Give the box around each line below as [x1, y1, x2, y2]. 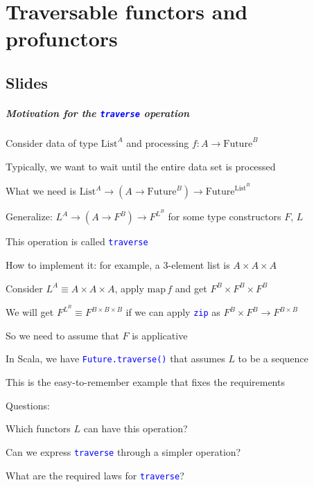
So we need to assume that [6, 328, 119, 342]
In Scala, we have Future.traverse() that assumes [6, 351, 225, 366]
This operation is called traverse [6, 234, 148, 249]
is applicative [132, 328, 188, 342]
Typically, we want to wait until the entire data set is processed [6, 159, 276, 173]
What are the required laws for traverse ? [6, 468, 184, 482]
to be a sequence [238, 351, 308, 366]
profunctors [6, 24, 118, 53]
